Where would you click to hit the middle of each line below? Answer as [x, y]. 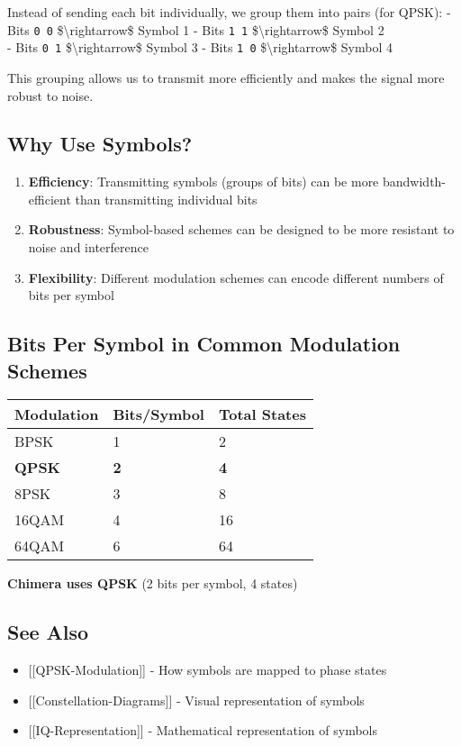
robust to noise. [50, 95]
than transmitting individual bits [166, 199]
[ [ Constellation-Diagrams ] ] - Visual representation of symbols [196, 700]
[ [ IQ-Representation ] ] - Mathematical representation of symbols [203, 730]
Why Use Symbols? [100, 144]
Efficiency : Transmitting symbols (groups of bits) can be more [203, 182]
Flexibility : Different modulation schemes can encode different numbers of [236, 277]
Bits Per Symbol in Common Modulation [204, 344]
